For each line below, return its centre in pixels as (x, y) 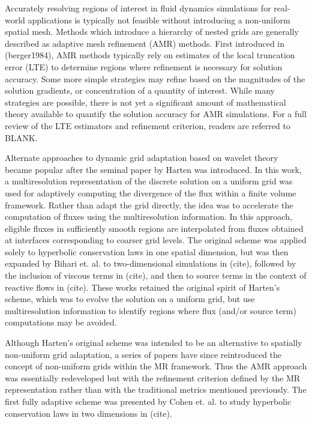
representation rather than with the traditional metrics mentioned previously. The (156, 389)
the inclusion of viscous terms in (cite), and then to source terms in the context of (156, 275)
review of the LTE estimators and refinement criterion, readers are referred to (148, 125)
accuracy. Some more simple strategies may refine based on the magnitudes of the (155, 78)
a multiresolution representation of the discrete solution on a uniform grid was (149, 181)
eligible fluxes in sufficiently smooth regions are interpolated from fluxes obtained (154, 228)
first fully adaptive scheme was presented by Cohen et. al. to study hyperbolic (148, 401)
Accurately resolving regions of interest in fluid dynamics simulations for (138, 8)
